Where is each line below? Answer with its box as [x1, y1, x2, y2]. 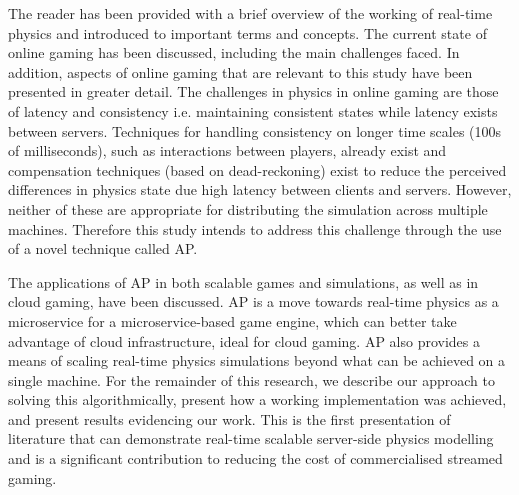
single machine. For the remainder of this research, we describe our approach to [8, 369, 495, 390]
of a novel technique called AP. [8, 238, 198, 259]
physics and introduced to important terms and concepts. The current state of [8, 22, 487, 43]
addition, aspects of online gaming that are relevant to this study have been [8, 61, 473, 82]
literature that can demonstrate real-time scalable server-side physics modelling [8, 428, 494, 449]
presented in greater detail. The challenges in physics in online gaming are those [8, 81, 499, 102]
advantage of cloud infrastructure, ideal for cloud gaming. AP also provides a [8, 330, 480, 351]
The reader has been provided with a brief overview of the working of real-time [8, 3, 493, 23]
